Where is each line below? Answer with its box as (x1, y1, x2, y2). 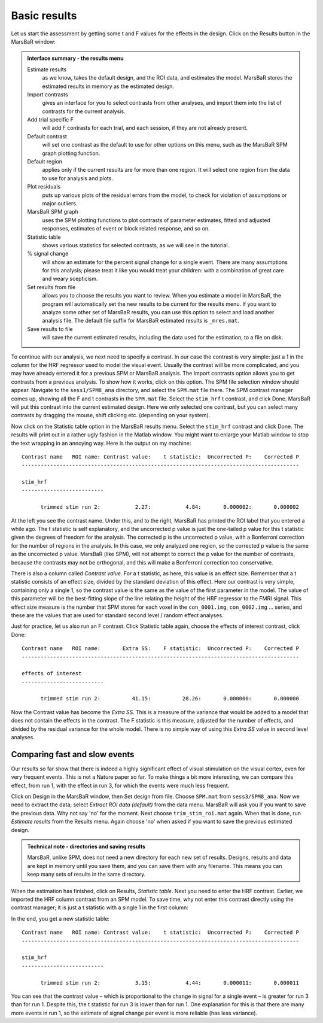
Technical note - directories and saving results (27, 843, 146, 850)
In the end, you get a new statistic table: (11, 915, 110, 922)
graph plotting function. (42, 150, 100, 157)
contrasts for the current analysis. (42, 108, 126, 115)
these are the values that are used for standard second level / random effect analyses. (11, 611, 224, 619)
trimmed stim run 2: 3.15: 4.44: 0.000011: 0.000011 (40, 979, 299, 986)
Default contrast (27, 132, 67, 140)
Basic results (11, 9, 77, 22)
